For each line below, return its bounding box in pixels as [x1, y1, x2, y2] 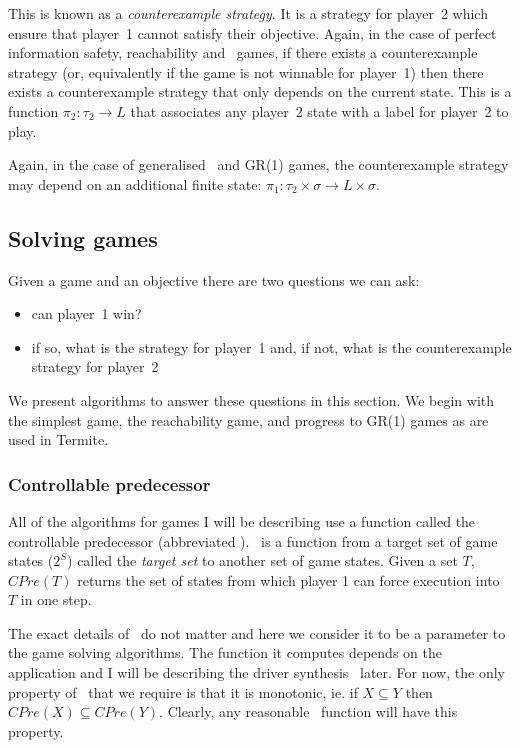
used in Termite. [8, 429, 109, 450]
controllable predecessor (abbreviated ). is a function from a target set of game [8, 530, 498, 551]
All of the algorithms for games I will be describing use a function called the [8, 510, 476, 531]
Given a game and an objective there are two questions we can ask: [8, 269, 420, 290]
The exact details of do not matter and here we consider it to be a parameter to [8, 622, 506, 643]
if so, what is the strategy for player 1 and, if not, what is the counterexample [31, 336, 512, 357]
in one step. [20, 589, 92, 610]
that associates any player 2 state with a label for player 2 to [130, 100, 509, 121]
